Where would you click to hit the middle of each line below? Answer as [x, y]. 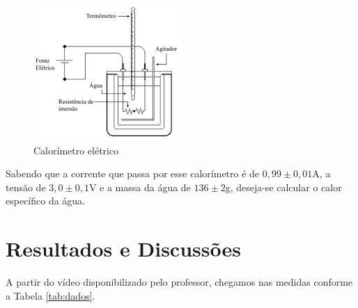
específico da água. [46, 201]
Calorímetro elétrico [76, 150]
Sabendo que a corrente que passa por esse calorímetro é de [133, 173]
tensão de [26, 187]
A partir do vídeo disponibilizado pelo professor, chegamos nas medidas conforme [179, 282]
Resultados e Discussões [123, 249]
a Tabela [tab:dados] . [50, 295]
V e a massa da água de [140, 187]
